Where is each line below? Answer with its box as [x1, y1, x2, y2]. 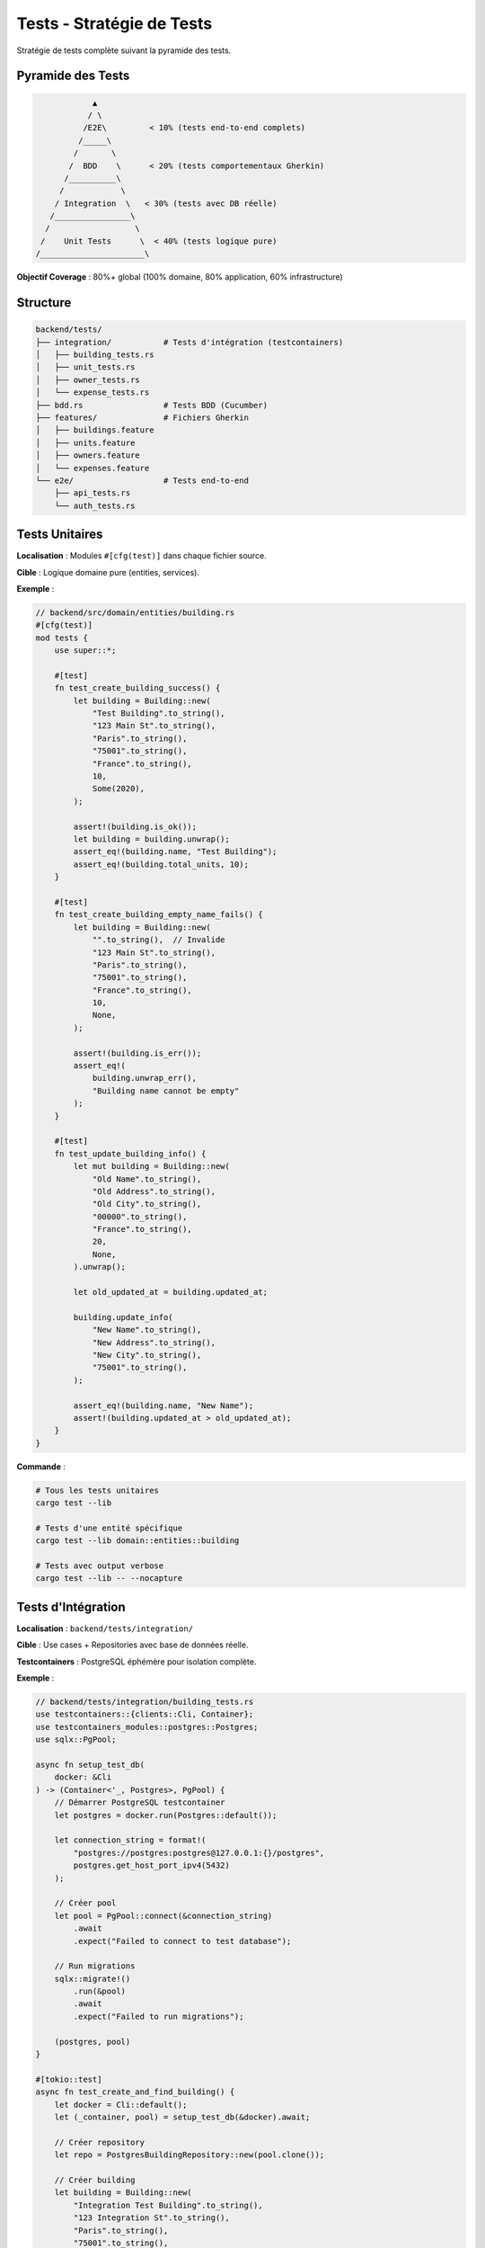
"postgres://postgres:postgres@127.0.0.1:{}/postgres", [73, 1848, 325, 1858]
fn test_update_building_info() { [54, 1148, 207, 1159]
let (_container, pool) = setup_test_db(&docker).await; [54, 2111, 311, 2122]
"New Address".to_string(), [92, 1337, 216, 1348]
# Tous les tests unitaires [35, 1485, 159, 1495]
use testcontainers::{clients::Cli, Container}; [35, 1709, 254, 1719]
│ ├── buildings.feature [35, 425, 154, 435]
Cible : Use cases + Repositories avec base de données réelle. [16, 1639, 249, 1650]
